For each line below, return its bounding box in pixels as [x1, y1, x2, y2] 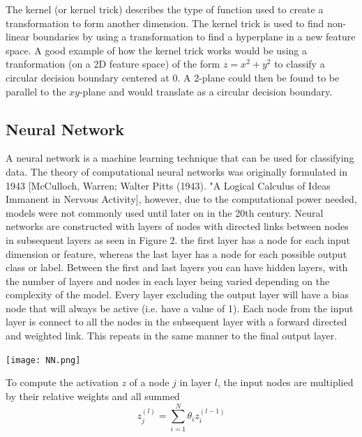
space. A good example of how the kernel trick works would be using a [6, 43, 307, 57]
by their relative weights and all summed [6, 388, 180, 403]
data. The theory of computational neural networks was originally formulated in [6, 164, 347, 178]
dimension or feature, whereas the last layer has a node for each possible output [6, 246, 347, 261]
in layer [179, 375, 212, 390]
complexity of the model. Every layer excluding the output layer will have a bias [6, 287, 349, 302]
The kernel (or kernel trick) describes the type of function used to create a [6, 2, 324, 16]
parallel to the [6, 84, 66, 98]
